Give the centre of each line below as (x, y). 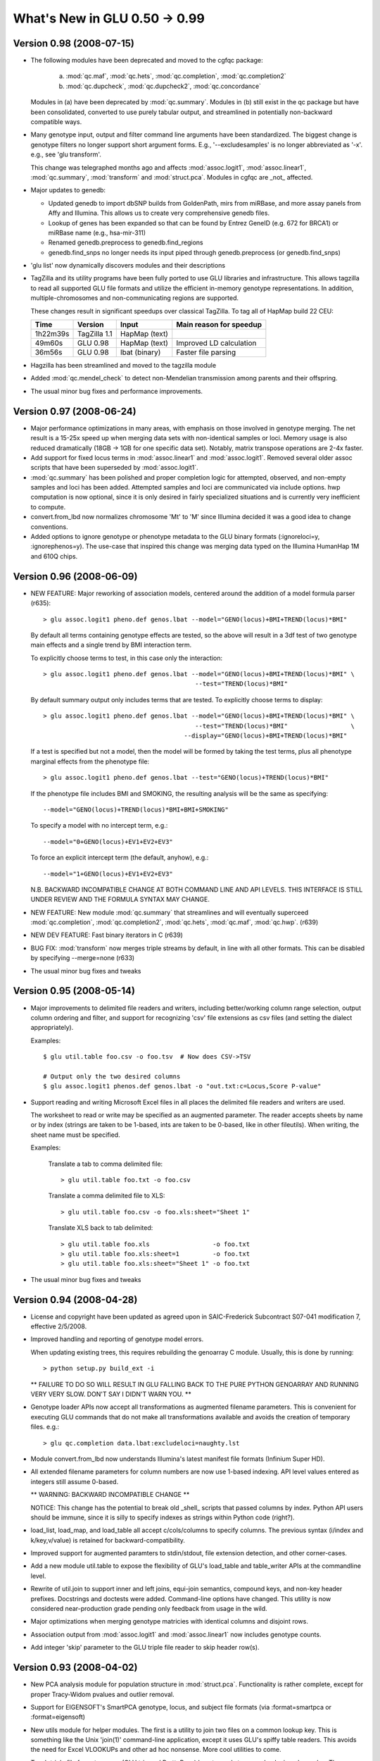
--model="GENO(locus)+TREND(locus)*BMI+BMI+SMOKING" (136, 809)
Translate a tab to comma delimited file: (106, 1164)
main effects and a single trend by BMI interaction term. (111, 645)
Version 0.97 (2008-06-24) (75, 411)
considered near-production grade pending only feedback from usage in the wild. (149, 1609)
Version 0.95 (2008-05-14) (74, 991)
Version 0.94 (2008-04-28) (75, 1300)
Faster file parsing (206, 352)
